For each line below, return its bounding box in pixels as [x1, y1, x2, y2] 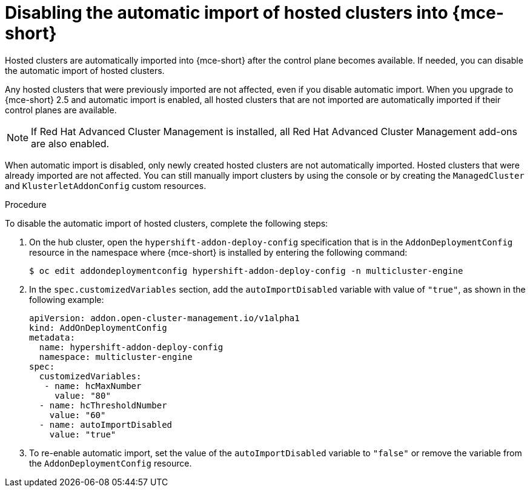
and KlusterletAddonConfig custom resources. [5, 180, 207, 191]
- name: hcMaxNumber [44, 381, 142, 391]
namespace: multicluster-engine [39, 351, 193, 362]
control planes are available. [5, 104, 117, 115]
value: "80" [55, 390, 111, 401]
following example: [29, 294, 104, 305]
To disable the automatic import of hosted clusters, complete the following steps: [5, 218, 328, 228]
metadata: [29, 332, 75, 342]
